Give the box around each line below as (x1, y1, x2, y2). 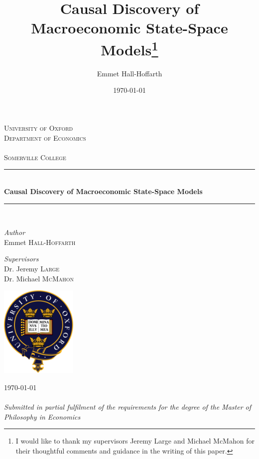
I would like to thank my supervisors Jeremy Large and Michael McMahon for (15, 436, 255, 446)
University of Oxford (4, 123, 73, 133)
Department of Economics (4, 132, 86, 143)
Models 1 (101, 37, 158, 59)
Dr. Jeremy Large (4, 263, 60, 273)
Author (4, 227, 25, 237)
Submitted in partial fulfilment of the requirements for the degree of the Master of (4, 402, 252, 412)
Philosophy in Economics (4, 411, 81, 422)
